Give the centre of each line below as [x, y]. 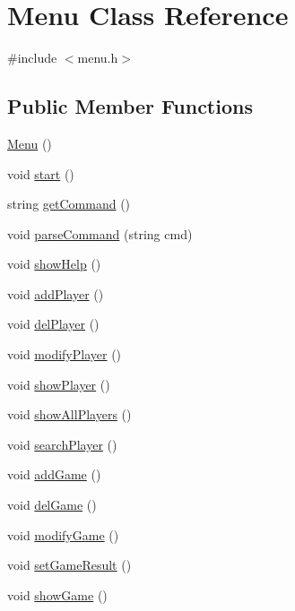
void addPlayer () [56, 293]
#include [32, 58]
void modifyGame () [63, 534]
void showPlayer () [59, 384]
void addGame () [54, 474]
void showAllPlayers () [69, 414]
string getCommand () [69, 204]
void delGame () [52, 505]
